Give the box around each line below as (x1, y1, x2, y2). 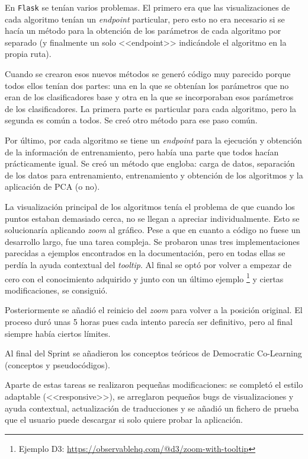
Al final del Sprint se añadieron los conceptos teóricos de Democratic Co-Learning (5, 347, 302, 359)
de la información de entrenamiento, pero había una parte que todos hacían (5, 145, 279, 158)
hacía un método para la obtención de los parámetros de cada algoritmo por (5, 24, 281, 37)
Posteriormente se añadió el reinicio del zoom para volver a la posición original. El (5, 304, 303, 316)
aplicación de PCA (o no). (5, 180, 100, 193)
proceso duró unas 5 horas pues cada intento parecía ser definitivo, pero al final (5, 315, 293, 327)
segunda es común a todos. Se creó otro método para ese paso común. (5, 114, 258, 126)
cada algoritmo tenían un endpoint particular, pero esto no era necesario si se (5, 12, 285, 25)
